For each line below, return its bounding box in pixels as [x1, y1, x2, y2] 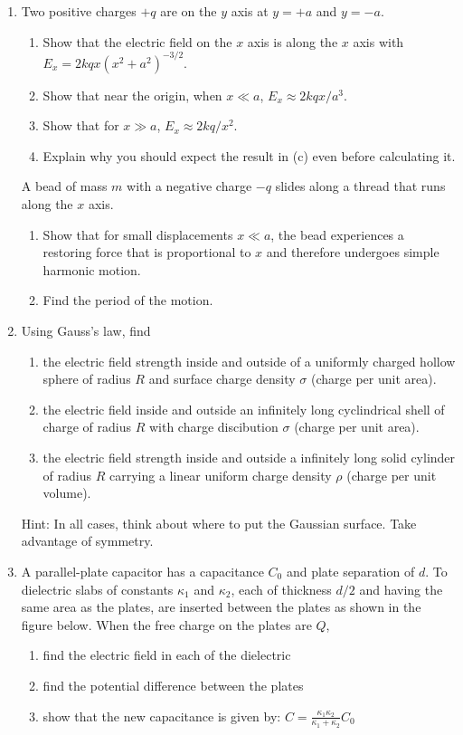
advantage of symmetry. [21, 531, 154, 550]
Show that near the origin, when [43, 85, 222, 104]
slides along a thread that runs [275, 177, 446, 196]
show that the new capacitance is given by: [43, 706, 281, 725]
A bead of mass [21, 177, 108, 196]
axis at [231, 2, 269, 20]
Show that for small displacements [43, 224, 233, 243]
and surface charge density [148, 369, 296, 388]
